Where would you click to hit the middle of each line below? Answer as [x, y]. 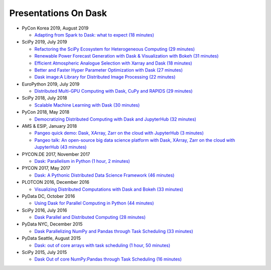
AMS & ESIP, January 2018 [49, 126]
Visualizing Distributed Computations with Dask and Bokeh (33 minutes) [109, 189]
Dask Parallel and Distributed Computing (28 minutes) [90, 217]
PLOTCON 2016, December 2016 [56, 182]
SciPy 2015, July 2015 [44, 252]
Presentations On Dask [58, 13]
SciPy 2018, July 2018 [44, 98]
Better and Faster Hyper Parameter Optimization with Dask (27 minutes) [109, 70]
